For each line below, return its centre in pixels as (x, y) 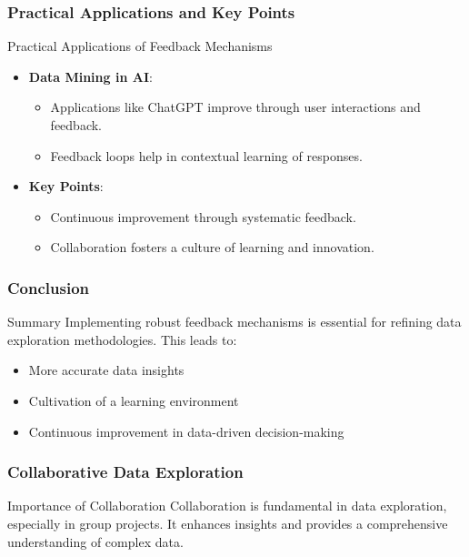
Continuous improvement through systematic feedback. (203, 216)
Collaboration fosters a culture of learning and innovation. (212, 247)
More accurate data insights (106, 370)
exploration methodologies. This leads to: (122, 339)
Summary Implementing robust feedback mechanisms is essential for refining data (234, 322)
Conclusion (48, 287)
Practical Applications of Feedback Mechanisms (140, 46)
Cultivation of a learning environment (134, 400)
